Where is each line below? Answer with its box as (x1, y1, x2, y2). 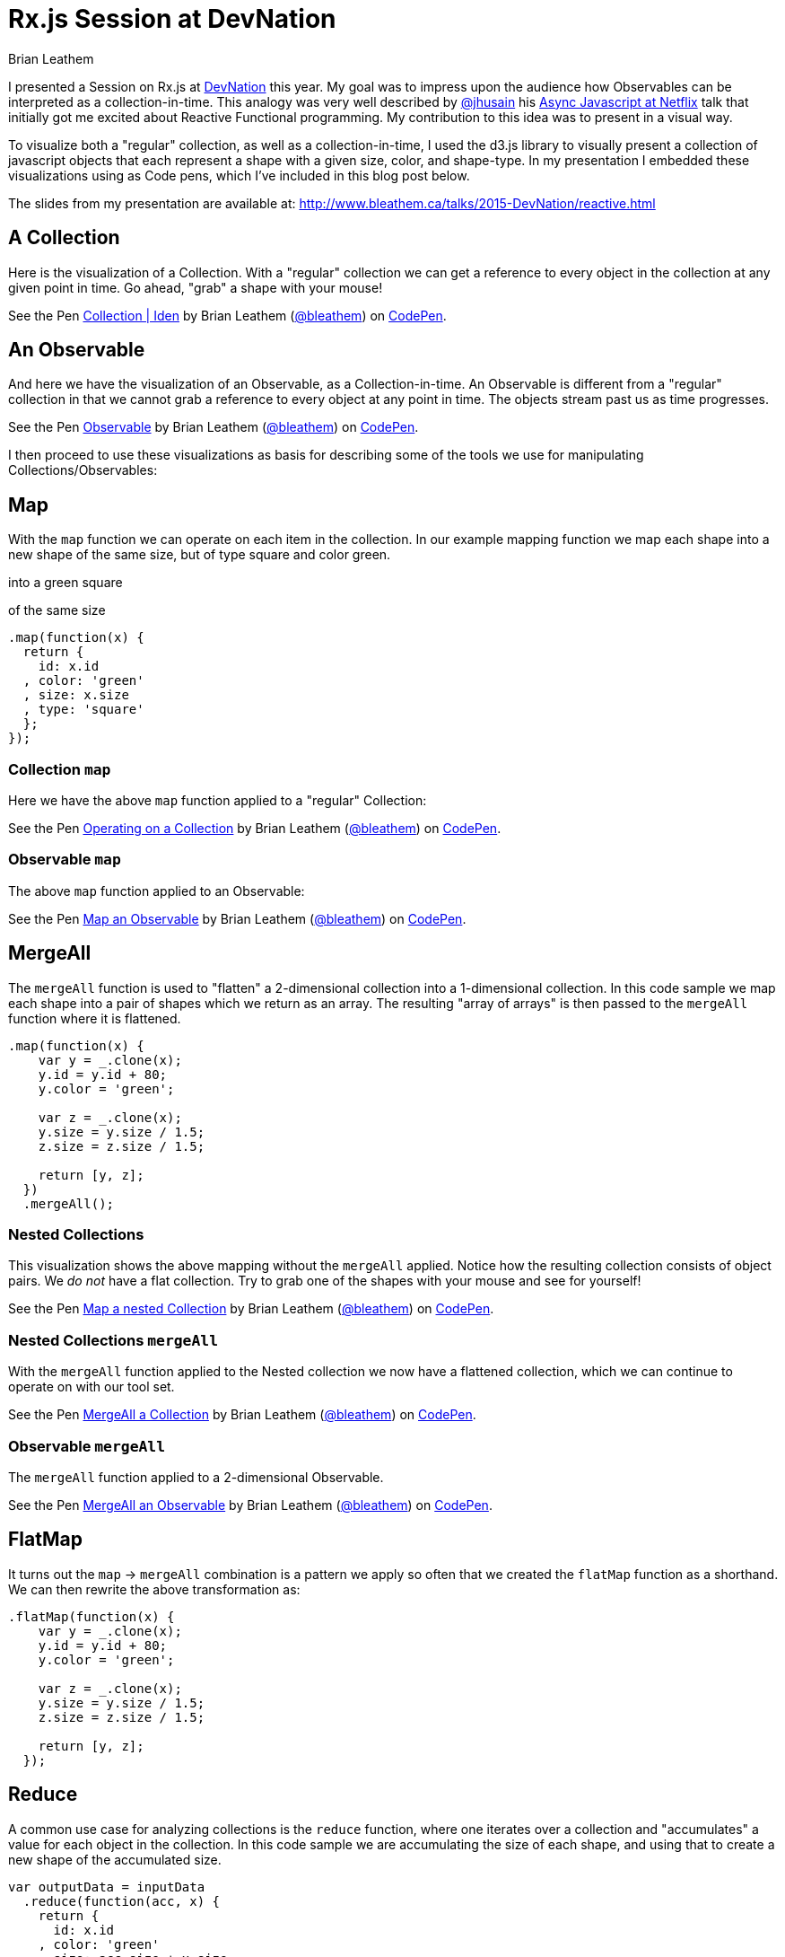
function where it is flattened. (8, 1010, 181, 1026)
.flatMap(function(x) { (8, 1609, 175, 1624)
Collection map (8, 759, 111, 778)
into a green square (8, 575, 123, 591)
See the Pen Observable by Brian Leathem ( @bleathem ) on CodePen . (8, 419, 419, 435)
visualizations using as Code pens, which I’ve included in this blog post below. (8, 167, 470, 183)
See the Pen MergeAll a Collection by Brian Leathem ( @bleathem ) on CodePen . (8, 1407, 476, 1423)
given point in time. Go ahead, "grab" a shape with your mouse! (8, 279, 383, 295)
